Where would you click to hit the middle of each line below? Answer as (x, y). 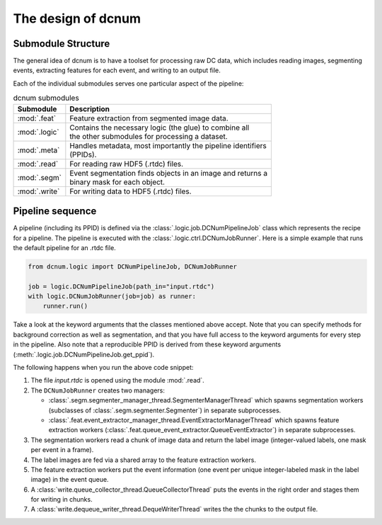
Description (89, 108)
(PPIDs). (83, 154)
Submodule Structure (62, 44)
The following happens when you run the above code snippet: (103, 367)
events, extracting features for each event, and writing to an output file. (117, 70)
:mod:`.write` (39, 191)
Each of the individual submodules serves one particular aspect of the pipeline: (128, 83)
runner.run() (65, 306)
